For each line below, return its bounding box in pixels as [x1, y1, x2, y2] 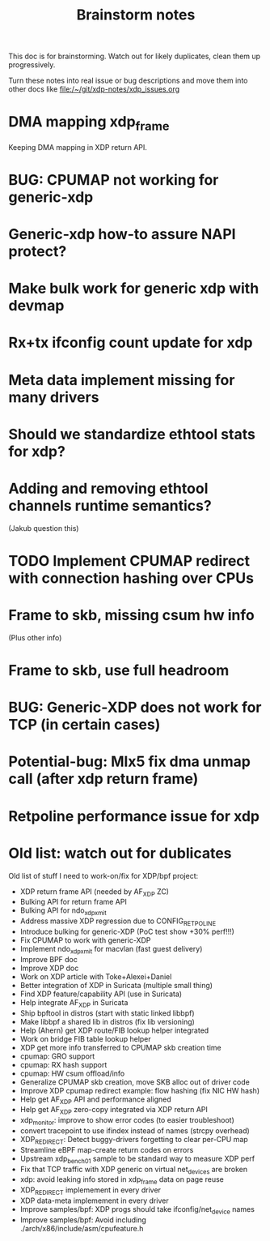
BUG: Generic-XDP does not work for [8, 699, 262, 717]
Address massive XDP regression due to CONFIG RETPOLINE [19, 916, 217, 927]
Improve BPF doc [19, 954, 78, 964]
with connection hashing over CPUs [8, 569, 255, 587]
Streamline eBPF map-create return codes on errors [19, 1145, 194, 1154]
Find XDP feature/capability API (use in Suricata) [19, 989, 183, 999]
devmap [8, 297, 65, 315]
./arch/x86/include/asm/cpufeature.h [19, 1223, 144, 1233]
